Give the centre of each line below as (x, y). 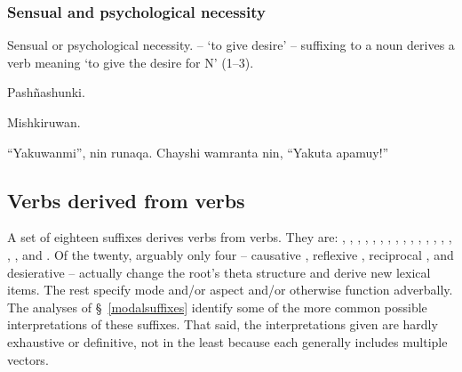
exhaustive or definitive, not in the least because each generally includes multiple (227, 341)
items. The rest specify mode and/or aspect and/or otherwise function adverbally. (230, 290)
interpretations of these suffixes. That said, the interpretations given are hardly (223, 324)
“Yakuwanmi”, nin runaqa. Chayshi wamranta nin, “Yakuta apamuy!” (198, 152)
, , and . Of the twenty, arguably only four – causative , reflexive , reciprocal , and (231, 254)
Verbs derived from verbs (126, 200)
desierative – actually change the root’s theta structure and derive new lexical (219, 272)
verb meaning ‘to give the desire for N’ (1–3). (131, 62)
